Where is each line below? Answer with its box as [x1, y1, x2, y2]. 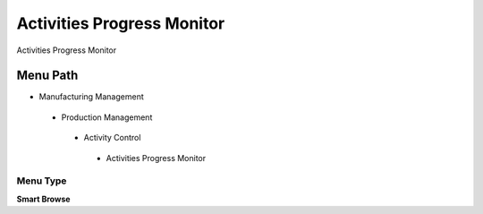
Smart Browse [16, 193, 71, 204]
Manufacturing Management [38, 91, 144, 102]
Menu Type [16, 175, 67, 187]
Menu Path [16, 68, 79, 83]
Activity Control [83, 133, 141, 143]
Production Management [61, 112, 153, 123]
